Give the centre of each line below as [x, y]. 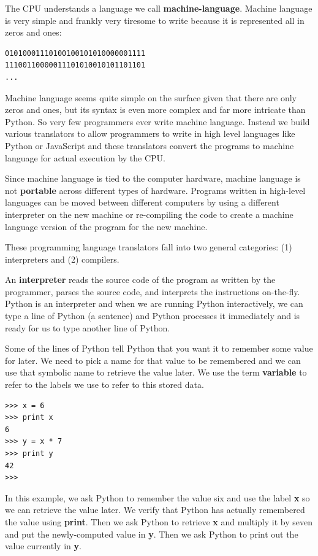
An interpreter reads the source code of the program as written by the [140, 280]
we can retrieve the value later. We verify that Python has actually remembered [155, 510]
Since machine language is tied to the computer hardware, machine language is [153, 178]
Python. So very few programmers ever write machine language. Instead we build [157, 121]
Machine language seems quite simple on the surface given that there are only [151, 97]
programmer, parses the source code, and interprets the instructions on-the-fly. [153, 291]
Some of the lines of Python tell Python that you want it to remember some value [159, 348]
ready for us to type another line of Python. [88, 327]
